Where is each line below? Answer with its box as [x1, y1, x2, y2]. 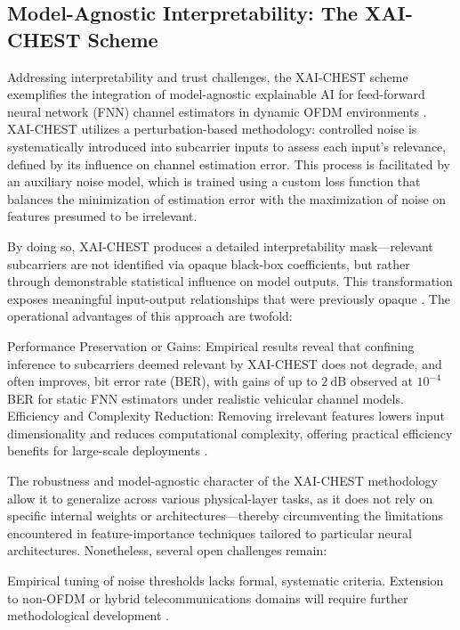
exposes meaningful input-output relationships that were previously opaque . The [7, 289, 450, 307]
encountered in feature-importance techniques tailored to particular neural [7, 523, 412, 542]
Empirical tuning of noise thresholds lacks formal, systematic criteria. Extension [7, 571, 444, 590]
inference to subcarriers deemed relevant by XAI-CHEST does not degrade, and [7, 354, 442, 372]
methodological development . [7, 606, 170, 625]
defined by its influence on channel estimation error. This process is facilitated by [7, 154, 451, 173]
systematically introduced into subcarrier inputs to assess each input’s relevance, [7, 136, 447, 155]
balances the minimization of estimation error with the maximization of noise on [7, 189, 447, 208]
